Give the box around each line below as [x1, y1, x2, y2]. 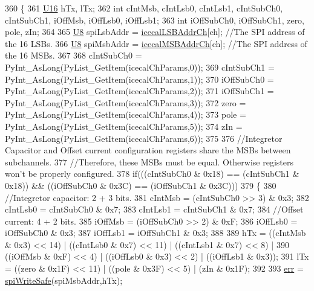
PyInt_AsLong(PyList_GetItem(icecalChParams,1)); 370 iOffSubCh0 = [5, 72, 274, 85]
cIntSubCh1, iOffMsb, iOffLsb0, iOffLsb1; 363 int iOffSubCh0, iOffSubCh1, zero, [5, 13, 305, 26]
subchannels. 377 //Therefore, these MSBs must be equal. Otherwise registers [5, 155, 293, 168]
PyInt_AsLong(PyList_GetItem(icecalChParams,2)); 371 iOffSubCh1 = [5, 85, 274, 97]
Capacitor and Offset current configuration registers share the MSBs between [5, 144, 291, 156]
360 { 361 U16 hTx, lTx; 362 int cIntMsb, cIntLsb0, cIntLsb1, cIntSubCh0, [5, 2, 283, 14]
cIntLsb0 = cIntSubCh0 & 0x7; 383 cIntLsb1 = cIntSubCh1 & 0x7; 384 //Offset [5, 203, 304, 216]
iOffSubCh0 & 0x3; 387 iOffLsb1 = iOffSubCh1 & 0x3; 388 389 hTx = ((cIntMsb [5, 226, 306, 239]
